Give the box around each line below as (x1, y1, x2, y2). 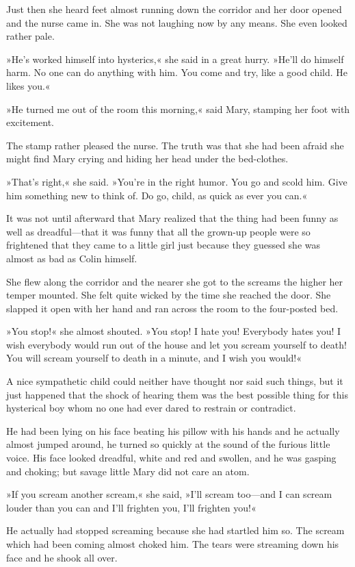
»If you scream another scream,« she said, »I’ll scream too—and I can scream (6, 487, 332, 501)
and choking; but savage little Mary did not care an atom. (6, 464, 250, 478)
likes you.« (6, 78, 51, 92)
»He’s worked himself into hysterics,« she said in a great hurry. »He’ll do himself (6, 51, 344, 66)
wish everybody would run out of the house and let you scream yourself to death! (6, 337, 347, 351)
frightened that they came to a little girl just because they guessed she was (6, 238, 320, 252)
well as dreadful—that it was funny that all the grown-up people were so (6, 224, 311, 238)
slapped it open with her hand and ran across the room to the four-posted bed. (6, 301, 339, 315)
